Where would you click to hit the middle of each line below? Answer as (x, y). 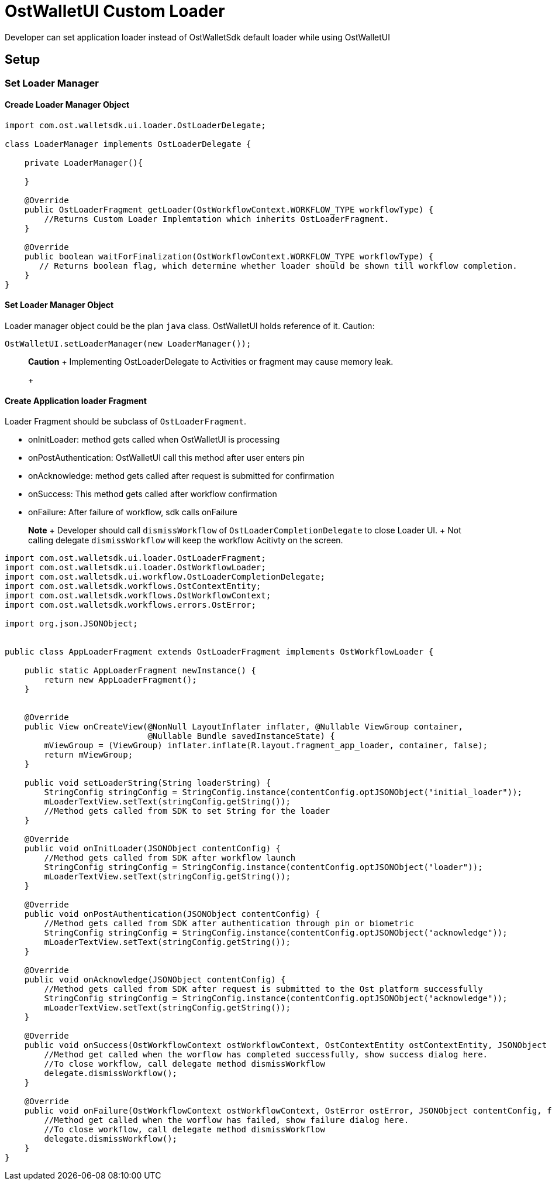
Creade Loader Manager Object (67, 105)
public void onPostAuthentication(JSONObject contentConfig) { (172, 914)
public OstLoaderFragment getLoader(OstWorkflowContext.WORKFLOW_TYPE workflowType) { (229, 209)
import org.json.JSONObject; (71, 624)
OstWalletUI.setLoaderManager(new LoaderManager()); (128, 344)
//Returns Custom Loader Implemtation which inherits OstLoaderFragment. (217, 219)
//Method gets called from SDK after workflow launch (170, 858)
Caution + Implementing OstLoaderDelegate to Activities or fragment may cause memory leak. (211, 362)
